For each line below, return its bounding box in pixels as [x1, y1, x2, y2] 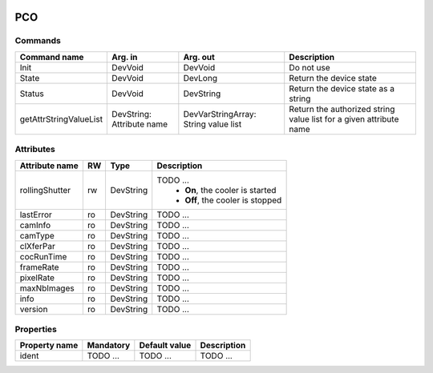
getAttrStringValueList [19, 113, 103, 124]
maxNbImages [19, 283, 75, 294]
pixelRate [19, 272, 55, 283]
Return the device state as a [289, 82, 395, 94]
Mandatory [87, 340, 131, 351]
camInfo [19, 219, 51, 231]
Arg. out [183, 51, 216, 62]
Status [19, 88, 44, 99]
